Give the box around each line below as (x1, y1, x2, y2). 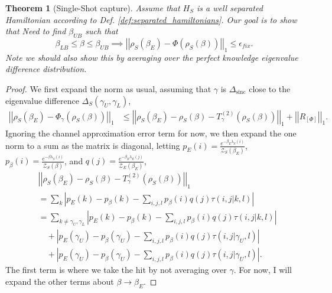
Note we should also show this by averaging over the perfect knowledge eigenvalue (5, 51, 298, 63)
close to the (249, 82, 291, 95)
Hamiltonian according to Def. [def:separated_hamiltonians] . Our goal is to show (5, 13, 297, 25)
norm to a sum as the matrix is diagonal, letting (5, 139, 180, 151)
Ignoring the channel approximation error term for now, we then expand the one (5, 127, 297, 139)
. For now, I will (233, 263, 292, 276)
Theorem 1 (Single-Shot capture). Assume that (5, 2, 180, 14)
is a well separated (197, 2, 263, 14)
